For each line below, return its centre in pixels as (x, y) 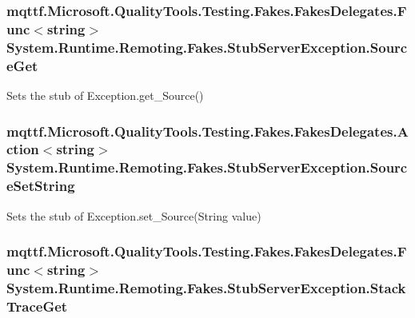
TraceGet (37, 306)
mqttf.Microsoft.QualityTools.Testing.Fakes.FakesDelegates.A (207, 131)
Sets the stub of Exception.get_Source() (105, 95)
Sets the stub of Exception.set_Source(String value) (134, 215)
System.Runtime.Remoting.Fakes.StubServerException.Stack (206, 287)
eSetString (41, 186)
